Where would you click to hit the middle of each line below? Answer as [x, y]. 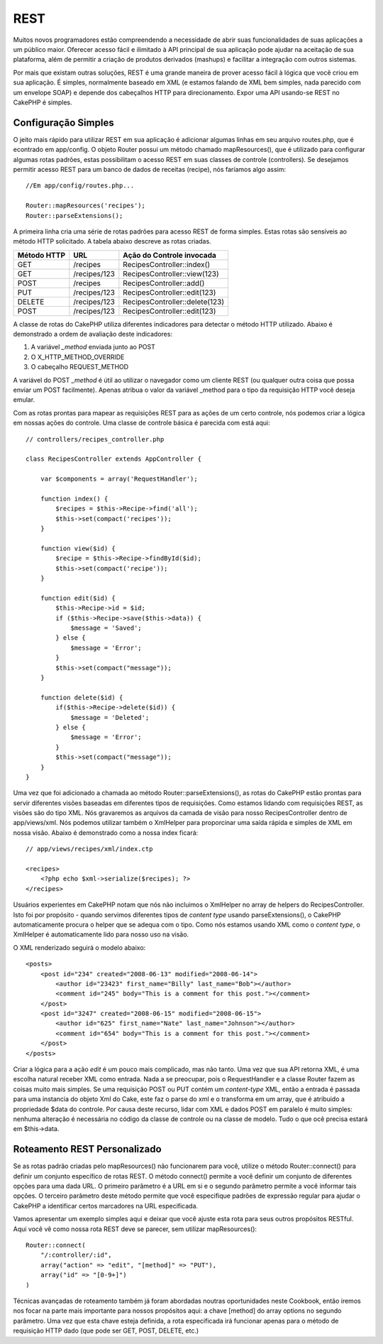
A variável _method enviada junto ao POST [93, 347]
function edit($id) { [78, 598]
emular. [24, 400]
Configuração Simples [63, 122]
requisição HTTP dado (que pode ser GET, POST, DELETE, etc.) [106, 1331]
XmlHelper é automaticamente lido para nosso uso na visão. [101, 934]
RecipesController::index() [167, 264]
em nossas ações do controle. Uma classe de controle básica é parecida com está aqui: [141, 423]
